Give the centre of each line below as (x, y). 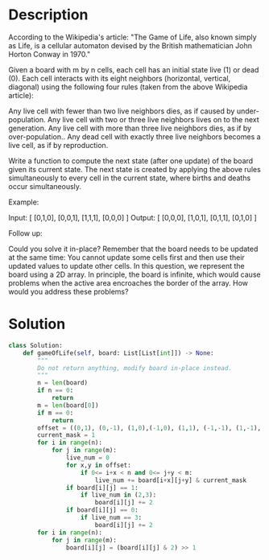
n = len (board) (63, 383)
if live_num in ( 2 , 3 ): (118, 495)
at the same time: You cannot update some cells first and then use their (127, 257)
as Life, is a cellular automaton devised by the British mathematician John (130, 45)
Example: (24, 202)
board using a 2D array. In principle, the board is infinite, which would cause (134, 274)
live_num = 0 (88, 458)
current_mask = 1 (66, 435)
